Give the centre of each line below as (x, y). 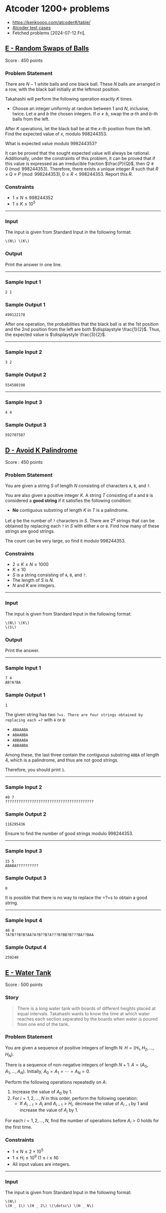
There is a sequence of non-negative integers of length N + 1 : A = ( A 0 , (77, 1066)
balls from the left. (31, 119)
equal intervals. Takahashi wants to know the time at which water (83, 1013)
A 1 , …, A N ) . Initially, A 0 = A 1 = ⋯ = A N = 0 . (48, 1072)
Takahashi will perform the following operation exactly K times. (69, 99)
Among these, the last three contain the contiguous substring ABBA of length (82, 755)
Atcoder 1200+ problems (57, 9)
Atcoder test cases (31, 27)
